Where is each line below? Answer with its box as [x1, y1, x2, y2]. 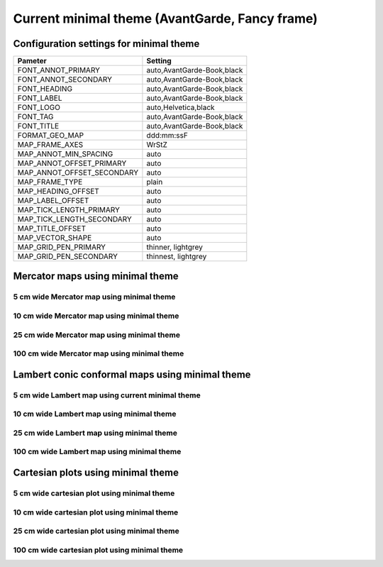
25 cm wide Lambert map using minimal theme [13, 428, 177, 438]
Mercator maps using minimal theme [13, 270, 179, 282]
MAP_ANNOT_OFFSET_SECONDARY [17, 167, 139, 177]
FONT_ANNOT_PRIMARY [17, 65, 101, 75]
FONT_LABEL [17, 93, 62, 103]
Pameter [17, 56, 48, 66]
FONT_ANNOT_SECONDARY [17, 75, 113, 84]
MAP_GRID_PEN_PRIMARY [17, 242, 106, 252]
